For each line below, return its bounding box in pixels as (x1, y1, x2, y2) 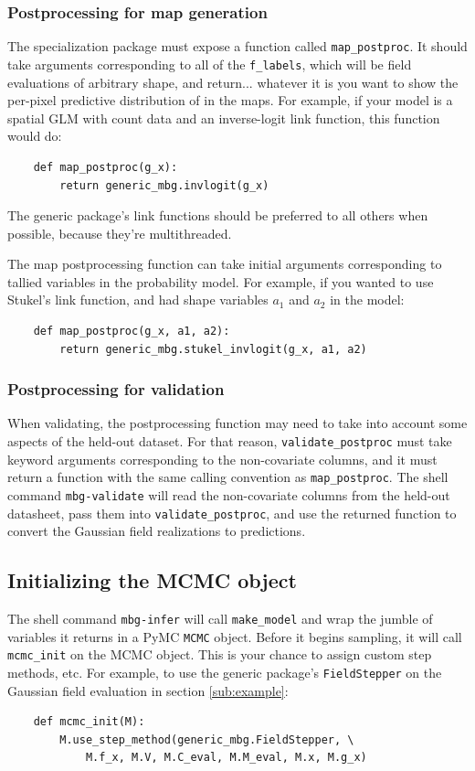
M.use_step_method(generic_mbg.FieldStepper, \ (59, 733, 354, 746)
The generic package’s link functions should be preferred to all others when (7, 206, 428, 225)
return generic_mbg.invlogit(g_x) (59, 178, 269, 192)
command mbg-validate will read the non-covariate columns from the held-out (7, 485, 450, 504)
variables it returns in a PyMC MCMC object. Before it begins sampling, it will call (7, 626, 462, 646)
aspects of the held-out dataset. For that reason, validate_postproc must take (7, 432, 452, 451)
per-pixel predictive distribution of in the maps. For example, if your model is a (7, 91, 453, 110)
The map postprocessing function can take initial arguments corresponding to (7, 254, 442, 273)
